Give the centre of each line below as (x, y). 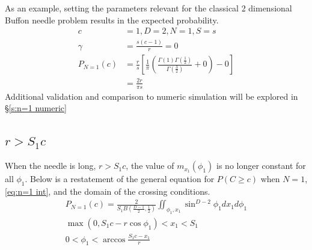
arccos (114, 239)
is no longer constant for (261, 166)
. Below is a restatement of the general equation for (120, 179)
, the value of (150, 166)
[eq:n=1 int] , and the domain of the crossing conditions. (108, 191)
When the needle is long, (50, 166)
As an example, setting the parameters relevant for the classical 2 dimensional (148, 8)
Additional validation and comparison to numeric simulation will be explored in (151, 96)
